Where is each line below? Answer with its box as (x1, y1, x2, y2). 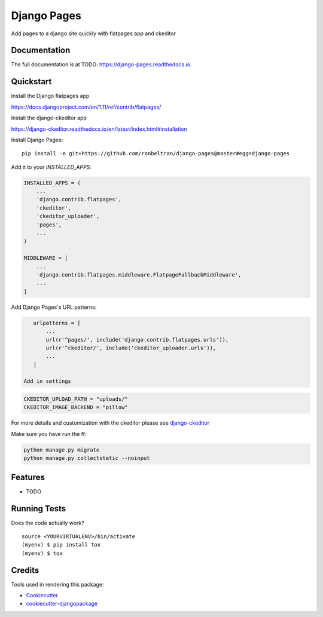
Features (11, 472, 45, 482)
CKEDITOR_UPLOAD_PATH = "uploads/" (23, 396, 128, 403)
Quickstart (11, 76, 52, 87)
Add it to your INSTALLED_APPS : (11, 163, 92, 170)
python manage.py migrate (23, 446, 100, 453)
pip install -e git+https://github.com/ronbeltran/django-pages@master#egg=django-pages (22, 150, 290, 157)
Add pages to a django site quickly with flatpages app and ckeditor (11, 30, 176, 37)
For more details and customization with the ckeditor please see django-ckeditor (11, 419, 209, 426)
